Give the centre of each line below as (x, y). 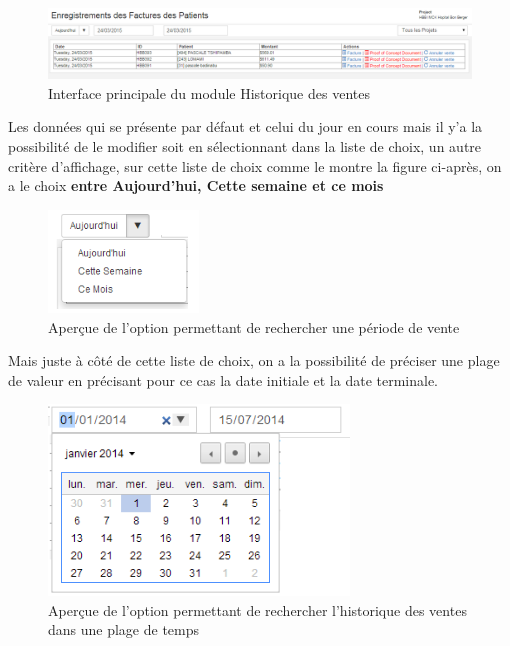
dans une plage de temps (124, 629)
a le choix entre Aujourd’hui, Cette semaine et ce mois (196, 185)
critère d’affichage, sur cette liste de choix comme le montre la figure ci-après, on (255, 165)
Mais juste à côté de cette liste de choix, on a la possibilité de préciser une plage (254, 360)
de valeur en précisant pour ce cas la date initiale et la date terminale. (223, 379)
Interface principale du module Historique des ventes (209, 92)
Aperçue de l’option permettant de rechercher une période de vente (254, 326)
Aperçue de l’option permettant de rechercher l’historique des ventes (257, 609)
